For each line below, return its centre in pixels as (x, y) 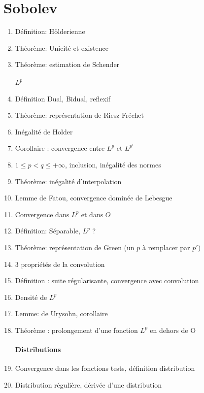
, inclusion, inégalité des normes (113, 164)
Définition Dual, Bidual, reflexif (63, 98)
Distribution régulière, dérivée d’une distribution (88, 384)
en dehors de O (173, 330)
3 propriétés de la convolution (60, 264)
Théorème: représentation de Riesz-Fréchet (80, 115)
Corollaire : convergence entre (60, 148)
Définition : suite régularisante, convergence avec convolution (107, 280)
